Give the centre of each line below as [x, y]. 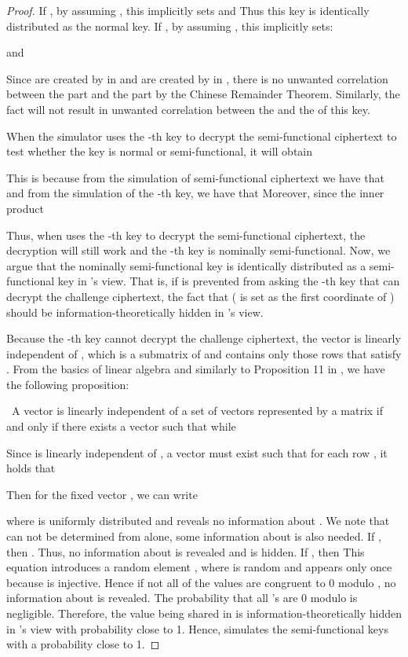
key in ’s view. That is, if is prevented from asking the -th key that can [229, 281]
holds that [31, 468]
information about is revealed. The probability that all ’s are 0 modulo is [182, 598]
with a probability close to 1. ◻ [83, 644]
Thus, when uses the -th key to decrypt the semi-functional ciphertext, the [186, 235]
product [25, 208]
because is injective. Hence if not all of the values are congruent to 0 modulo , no [201, 582]
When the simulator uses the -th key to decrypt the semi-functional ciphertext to [202, 136]
